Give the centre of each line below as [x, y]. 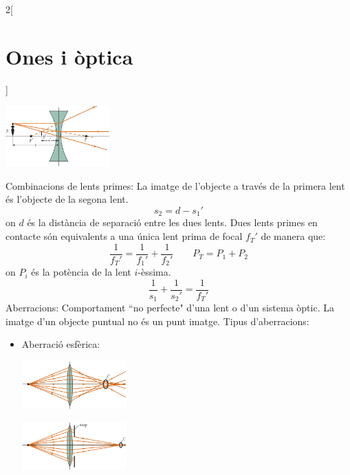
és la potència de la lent [81, 272]
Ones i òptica [69, 56]
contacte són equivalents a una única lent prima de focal [124, 236]
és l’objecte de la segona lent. [67, 199]
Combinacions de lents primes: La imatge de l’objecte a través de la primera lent [175, 185]
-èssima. [154, 272]
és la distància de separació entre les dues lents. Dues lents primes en [172, 222]
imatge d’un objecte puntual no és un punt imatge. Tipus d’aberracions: [157, 321]
